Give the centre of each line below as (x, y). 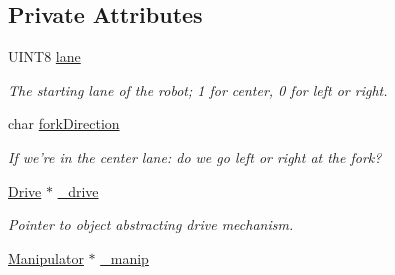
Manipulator (46, 257)
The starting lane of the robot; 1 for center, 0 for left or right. (198, 89)
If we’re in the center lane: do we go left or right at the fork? (195, 156)
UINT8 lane (44, 56)
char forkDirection (64, 123)
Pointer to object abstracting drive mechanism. (151, 224)
